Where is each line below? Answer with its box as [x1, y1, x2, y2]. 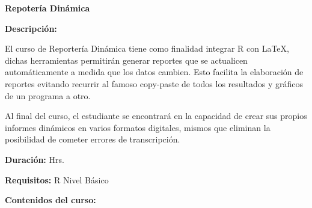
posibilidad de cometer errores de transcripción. [5, 133, 180, 145]
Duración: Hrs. [5, 153, 64, 165]
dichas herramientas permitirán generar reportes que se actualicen [5, 54, 248, 66]
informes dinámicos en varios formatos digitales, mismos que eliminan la [5, 121, 271, 133]
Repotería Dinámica [5, 2, 90, 14]
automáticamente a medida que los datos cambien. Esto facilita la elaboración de [5, 66, 304, 78]
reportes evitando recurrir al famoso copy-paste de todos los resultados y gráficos [5, 77, 303, 90]
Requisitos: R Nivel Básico [5, 173, 109, 186]
